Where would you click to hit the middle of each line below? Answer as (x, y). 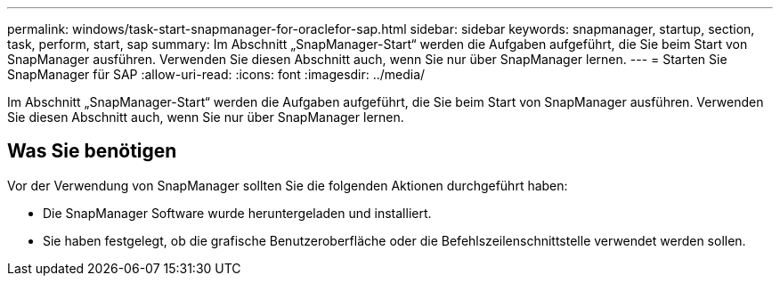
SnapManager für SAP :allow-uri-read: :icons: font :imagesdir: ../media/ (216, 74)
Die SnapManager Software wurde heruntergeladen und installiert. (237, 213)
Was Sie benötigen (92, 151)
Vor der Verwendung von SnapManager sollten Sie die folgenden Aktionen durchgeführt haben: (288, 185)
